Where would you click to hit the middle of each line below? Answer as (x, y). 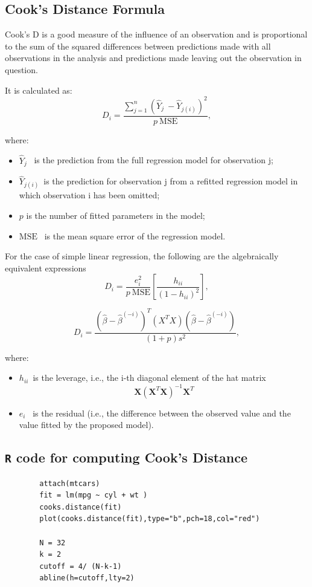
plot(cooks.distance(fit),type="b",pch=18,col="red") (150, 519)
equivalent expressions (46, 268)
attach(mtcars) (70, 483)
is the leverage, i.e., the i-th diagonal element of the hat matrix (149, 378)
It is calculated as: (39, 90)
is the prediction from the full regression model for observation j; (154, 160)
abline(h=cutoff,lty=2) (87, 578)
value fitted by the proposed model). (86, 425)
